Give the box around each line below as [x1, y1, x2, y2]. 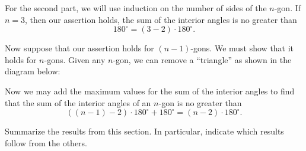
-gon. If [274, 2, 301, 14]
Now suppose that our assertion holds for [5, 42, 154, 54]
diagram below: [5, 65, 60, 77]
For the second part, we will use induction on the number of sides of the [5, 2, 267, 14]
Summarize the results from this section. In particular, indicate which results [5, 125, 284, 137]
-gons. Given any [44, 53, 106, 65]
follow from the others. [5, 136, 87, 149]
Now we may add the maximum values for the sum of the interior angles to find [5, 84, 295, 97]
